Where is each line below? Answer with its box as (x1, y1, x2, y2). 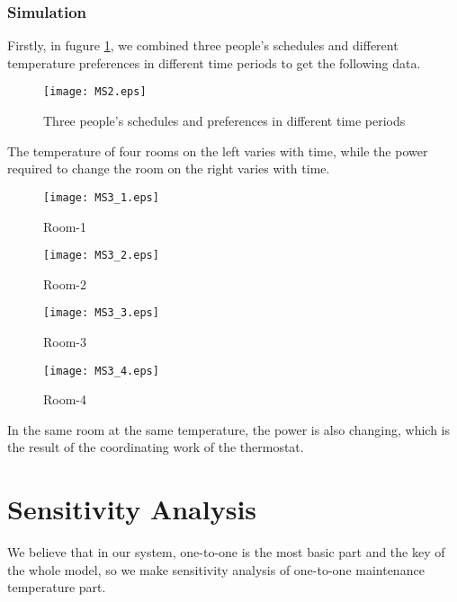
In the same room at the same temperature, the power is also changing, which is (7, 420, 451, 438)
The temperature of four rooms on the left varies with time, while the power (7, 141, 428, 160)
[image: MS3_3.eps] (43, 306, 159, 320)
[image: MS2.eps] (43, 85, 147, 99)
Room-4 (43, 390, 87, 409)
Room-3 (43, 332, 87, 350)
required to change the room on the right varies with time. (7, 159, 330, 178)
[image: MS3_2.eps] (43, 249, 159, 262)
